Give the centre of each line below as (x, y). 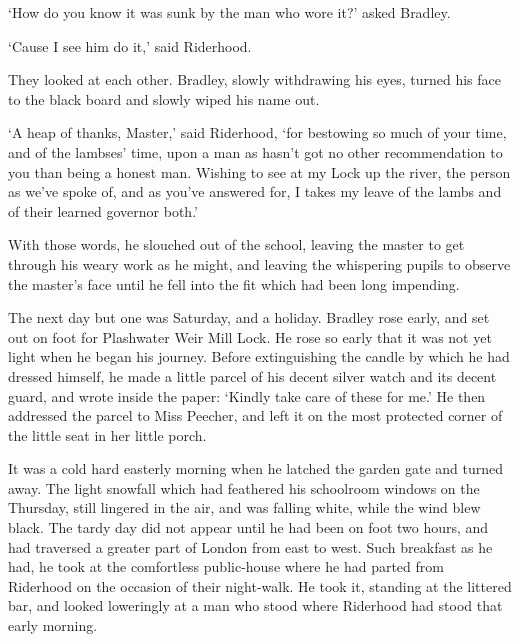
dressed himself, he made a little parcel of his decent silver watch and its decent (252, 375)
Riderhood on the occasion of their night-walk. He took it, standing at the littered (260, 585)
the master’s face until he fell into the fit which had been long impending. (234, 283)
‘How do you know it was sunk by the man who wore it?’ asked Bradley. (229, 12)
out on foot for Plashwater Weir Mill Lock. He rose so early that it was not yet (250, 336)
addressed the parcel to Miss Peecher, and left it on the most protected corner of (255, 415)
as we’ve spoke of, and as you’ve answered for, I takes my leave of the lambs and (255, 191)
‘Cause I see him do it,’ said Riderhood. (130, 45)
